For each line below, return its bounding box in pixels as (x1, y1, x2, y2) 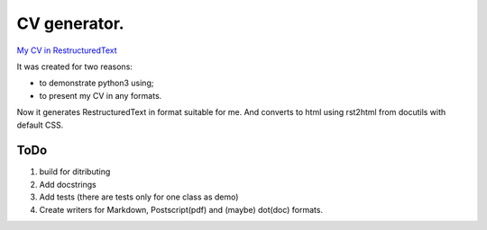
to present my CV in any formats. (39, 90, 162, 101)
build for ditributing (39, 166, 111, 177)
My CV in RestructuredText (16, 45, 117, 56)
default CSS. (16, 119, 64, 130)
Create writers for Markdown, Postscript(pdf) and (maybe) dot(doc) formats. (39, 204, 324, 215)
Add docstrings (39, 179, 96, 190)
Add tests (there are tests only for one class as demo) (39, 191, 239, 202)
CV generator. (16, 13, 125, 33)
